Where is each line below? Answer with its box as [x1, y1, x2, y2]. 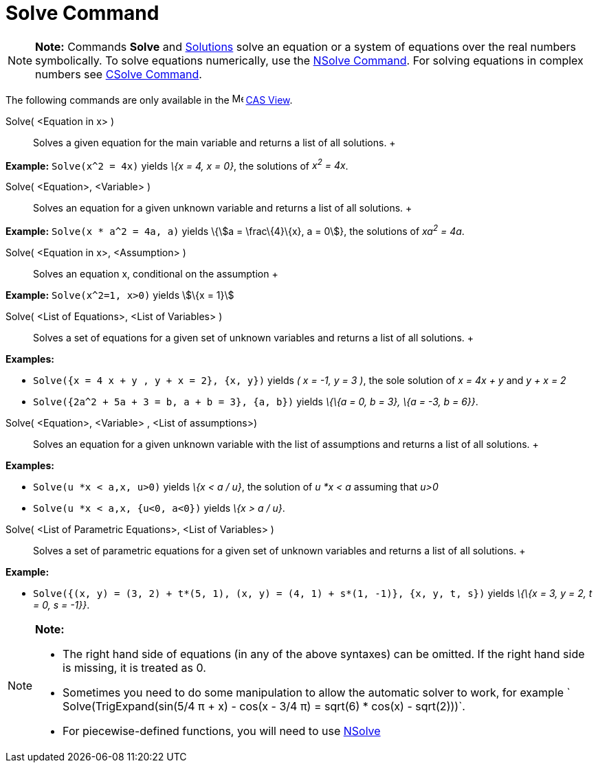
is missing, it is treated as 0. [63, 661, 206, 675]
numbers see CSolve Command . [35, 67, 202, 81]
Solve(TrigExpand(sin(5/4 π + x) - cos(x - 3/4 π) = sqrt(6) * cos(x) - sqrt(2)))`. [63, 699, 465, 714]
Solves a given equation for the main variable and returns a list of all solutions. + [33, 136, 396, 148]
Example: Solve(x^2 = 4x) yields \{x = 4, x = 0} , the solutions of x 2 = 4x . [5, 157, 348, 172]
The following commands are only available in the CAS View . [5, 93, 293, 106]
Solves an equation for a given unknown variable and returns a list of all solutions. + [33, 202, 412, 214]
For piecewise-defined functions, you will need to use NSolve [63, 724, 381, 738]
